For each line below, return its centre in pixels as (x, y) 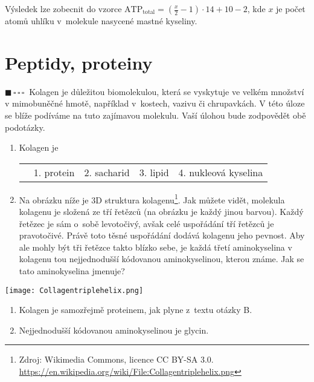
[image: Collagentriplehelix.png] (74, 290)
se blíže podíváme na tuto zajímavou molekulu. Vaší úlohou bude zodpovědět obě (155, 115)
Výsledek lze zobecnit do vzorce (63, 8)
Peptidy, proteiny (79, 62)
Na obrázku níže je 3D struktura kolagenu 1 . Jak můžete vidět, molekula (152, 199)
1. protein (54, 172)
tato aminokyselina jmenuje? (72, 270)
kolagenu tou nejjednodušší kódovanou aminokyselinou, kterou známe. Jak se (162, 259)
